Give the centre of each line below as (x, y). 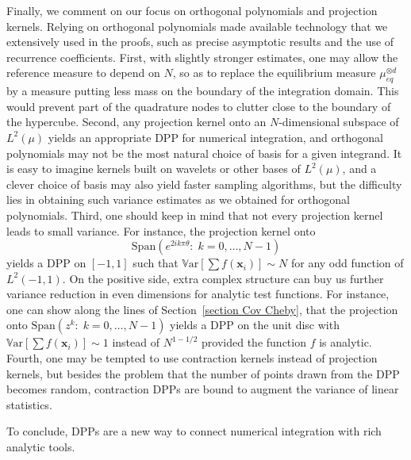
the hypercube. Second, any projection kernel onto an (136, 122)
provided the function (254, 342)
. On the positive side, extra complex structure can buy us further (223, 278)
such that (156, 263)
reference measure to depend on (83, 73)
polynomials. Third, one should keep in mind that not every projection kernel (195, 215)
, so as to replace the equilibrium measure (274, 73)
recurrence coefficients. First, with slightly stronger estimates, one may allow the (202, 57)
